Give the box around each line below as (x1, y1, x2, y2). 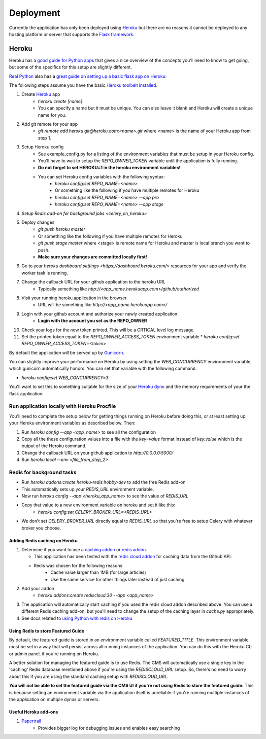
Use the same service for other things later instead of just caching (50, 576, 185, 582)
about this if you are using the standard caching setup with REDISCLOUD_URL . (9, 673, 168, 679)
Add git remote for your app (21, 121, 78, 127)
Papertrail (21, 718, 41, 724)
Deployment (9, 7, 61, 18)
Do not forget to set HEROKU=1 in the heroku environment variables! (38, 165, 181, 171)
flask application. (9, 390, 44, 396)
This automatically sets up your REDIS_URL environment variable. (21, 486, 154, 492)
